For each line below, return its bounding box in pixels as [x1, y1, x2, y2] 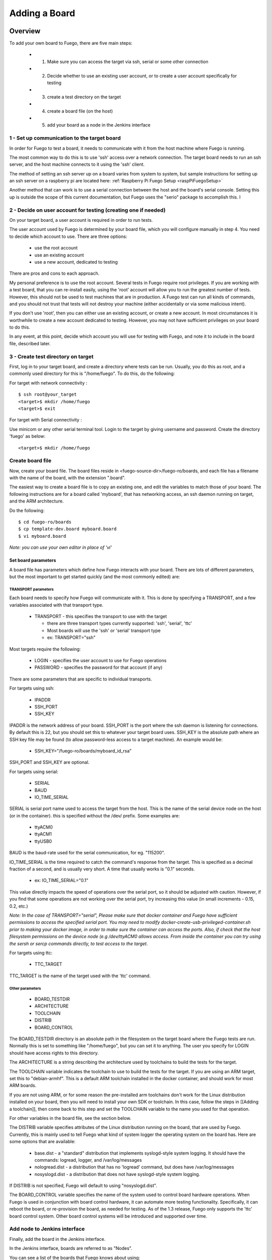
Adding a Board [9, 8, 76, 19]
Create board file [9, 457, 51, 464]
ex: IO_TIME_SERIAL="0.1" [34, 877, 89, 884]
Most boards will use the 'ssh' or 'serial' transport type [47, 627, 161, 634]
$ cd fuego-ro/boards [18, 519, 72, 525]
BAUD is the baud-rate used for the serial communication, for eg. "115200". [9, 850, 165, 856]
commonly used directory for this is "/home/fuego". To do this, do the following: [9, 370, 175, 376]
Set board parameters [9, 557, 56, 563]
